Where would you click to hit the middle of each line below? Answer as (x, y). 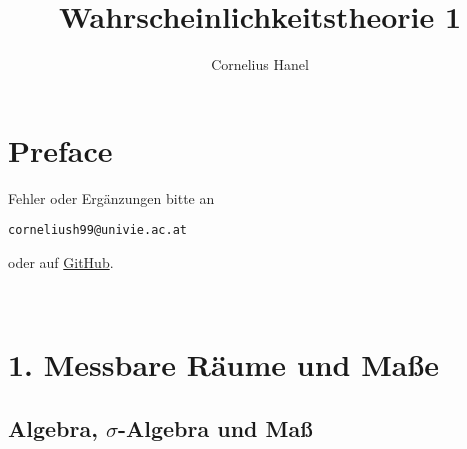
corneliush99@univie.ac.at (97, 230)
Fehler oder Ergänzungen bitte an (111, 197)
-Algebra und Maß (215, 427)
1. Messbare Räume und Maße (223, 364)
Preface (60, 149)
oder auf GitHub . (61, 261)
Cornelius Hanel (260, 64)
